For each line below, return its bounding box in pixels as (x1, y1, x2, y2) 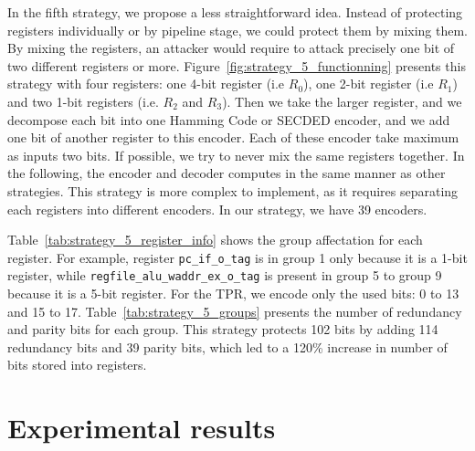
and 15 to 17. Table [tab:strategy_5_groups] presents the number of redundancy (7, 301, 462, 320)
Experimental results (7, 409, 276, 446)
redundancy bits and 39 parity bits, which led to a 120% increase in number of (7, 337, 448, 356)
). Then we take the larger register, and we (222, 91, 462, 110)
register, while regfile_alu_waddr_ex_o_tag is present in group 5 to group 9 (7, 266, 442, 285)
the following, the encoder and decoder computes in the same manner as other (7, 163, 446, 183)
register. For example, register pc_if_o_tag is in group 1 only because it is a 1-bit (7, 247, 468, 267)
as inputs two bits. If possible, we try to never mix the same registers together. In (7, 145, 465, 164)
